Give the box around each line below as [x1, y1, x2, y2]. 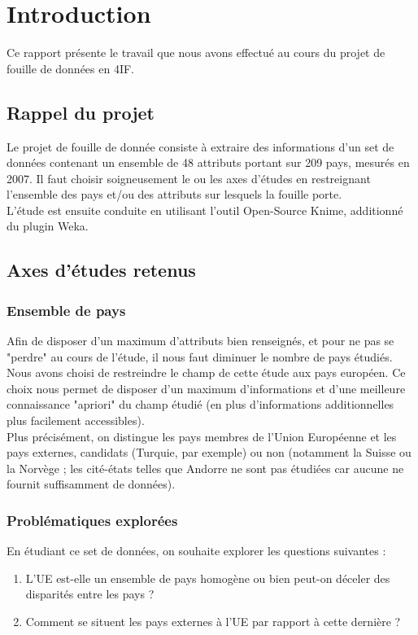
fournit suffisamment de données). [7, 475, 176, 493]
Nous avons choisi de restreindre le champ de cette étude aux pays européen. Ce [7, 364, 406, 381]
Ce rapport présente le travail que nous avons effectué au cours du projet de [7, 44, 385, 61]
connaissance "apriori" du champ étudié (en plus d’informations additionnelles [7, 396, 394, 413]
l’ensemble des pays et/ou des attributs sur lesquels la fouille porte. [7, 186, 342, 203]
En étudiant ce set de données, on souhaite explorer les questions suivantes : [7, 542, 386, 559]
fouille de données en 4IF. [7, 59, 134, 77]
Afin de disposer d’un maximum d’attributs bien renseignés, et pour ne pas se [7, 332, 394, 349]
